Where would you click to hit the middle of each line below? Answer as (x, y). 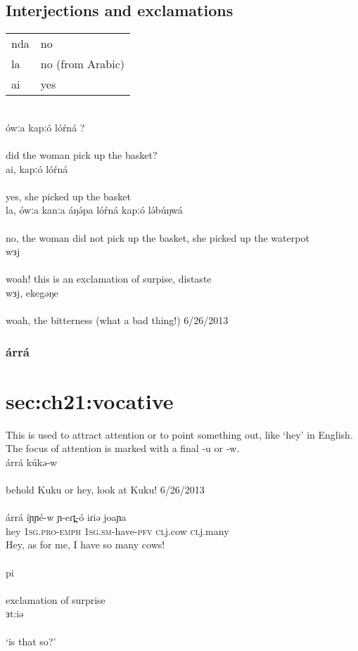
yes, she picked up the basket (68, 196)
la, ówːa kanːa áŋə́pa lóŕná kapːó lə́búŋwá (94, 210)
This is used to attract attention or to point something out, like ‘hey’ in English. (179, 434)
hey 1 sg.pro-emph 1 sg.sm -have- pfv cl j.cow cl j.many (117, 530)
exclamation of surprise (56, 599)
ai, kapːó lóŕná (37, 168)
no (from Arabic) (83, 64)
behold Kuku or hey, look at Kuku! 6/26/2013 (105, 490)
